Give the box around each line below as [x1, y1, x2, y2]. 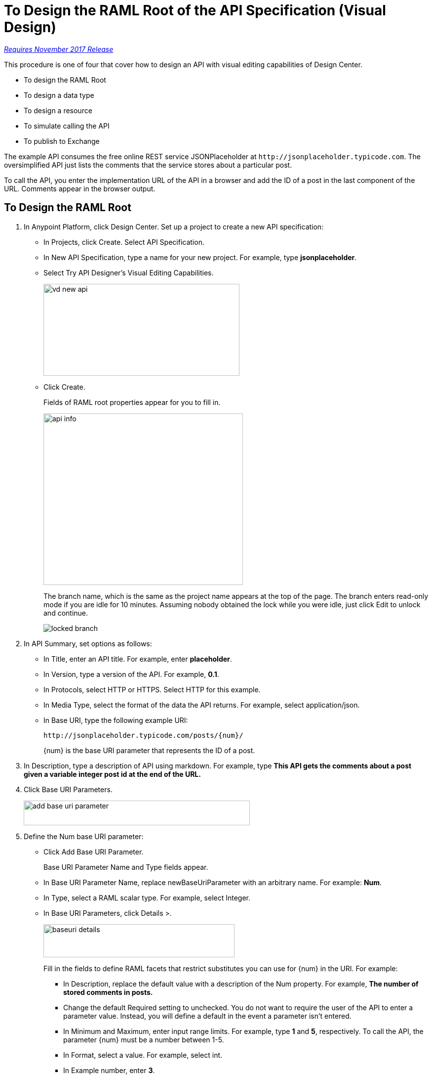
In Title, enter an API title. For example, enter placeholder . [43, 654, 232, 663]
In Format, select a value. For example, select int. [63, 1050, 223, 1059]
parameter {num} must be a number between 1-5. [63, 1035, 224, 1044]
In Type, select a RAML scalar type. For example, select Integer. [43, 893, 251, 902]
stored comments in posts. [63, 988, 153, 996]
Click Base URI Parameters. [24, 785, 113, 794]
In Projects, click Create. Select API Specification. [43, 237, 204, 246]
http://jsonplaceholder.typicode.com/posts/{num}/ [43, 731, 243, 739]
